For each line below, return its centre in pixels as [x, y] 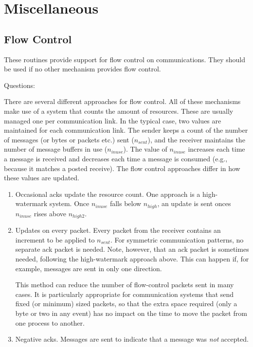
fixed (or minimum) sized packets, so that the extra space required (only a [126, 304]
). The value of [145, 149]
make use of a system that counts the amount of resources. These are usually [119, 111]
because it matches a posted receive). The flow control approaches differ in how [122, 168]
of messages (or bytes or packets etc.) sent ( [69, 139]
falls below [126, 203]
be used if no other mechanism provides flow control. [82, 69]
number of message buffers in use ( [56, 149]
